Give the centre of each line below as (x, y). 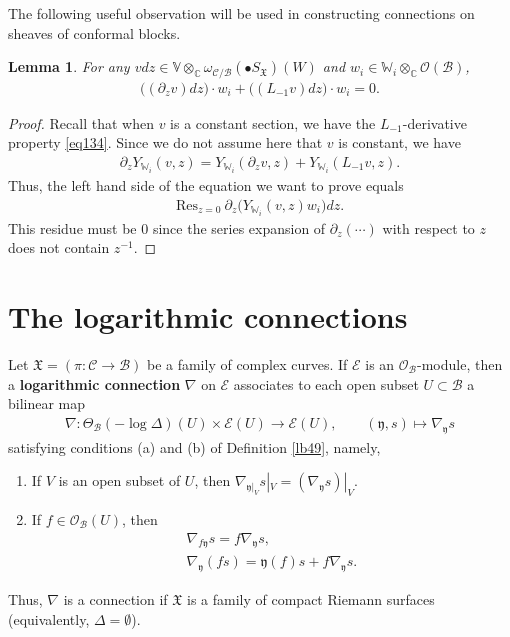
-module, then (460, 364)
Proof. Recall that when (81, 122)
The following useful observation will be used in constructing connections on (241, 13)
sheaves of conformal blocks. (94, 32)
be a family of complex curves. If (247, 364)
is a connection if (115, 599)
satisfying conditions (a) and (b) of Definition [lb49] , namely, (194, 446)
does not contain (59, 247)
